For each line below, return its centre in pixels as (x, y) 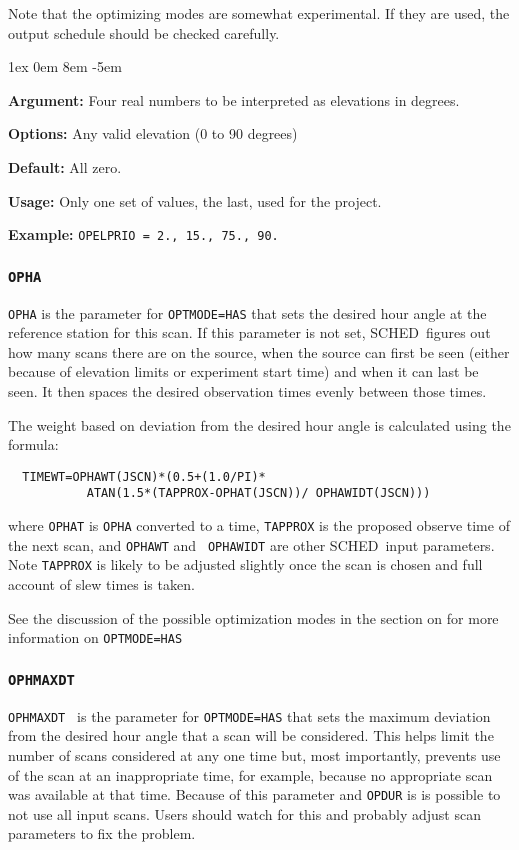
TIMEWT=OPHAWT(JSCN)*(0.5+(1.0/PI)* (144, 476)
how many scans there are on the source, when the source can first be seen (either (259, 351)
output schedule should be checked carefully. (144, 32)
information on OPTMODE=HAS (95, 637)
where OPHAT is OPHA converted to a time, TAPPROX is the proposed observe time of (259, 525)
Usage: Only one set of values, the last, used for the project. (195, 200)
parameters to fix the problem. (102, 833)
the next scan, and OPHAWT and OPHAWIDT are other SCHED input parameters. (251, 544)
